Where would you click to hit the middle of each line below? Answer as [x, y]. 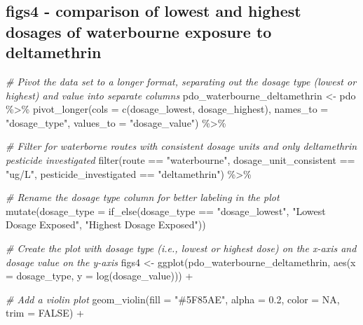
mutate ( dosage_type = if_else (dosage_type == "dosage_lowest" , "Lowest [166, 210]
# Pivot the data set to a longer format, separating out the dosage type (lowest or [181, 81]
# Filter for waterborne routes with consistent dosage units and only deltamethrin [181, 146]
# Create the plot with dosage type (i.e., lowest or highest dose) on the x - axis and [181, 248]
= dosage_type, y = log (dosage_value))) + [100, 276]
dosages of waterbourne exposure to [139, 31]
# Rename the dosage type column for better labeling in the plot [143, 197]
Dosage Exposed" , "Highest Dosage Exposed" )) [106, 224]
